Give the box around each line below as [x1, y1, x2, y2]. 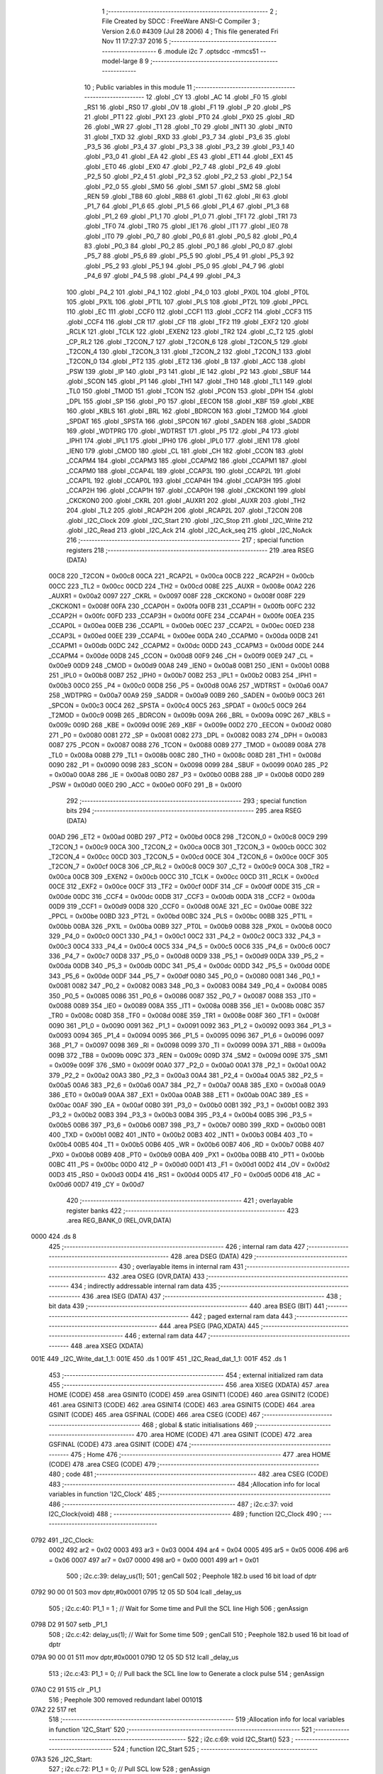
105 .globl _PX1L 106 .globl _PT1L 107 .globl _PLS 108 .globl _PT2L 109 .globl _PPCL [66, 297, 309, 306]
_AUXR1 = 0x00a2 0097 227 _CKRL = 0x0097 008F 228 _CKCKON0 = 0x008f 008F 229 [48, 592, 306, 600]
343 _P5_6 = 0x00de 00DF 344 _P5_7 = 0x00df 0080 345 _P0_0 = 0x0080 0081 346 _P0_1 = [48, 971, 321, 980]
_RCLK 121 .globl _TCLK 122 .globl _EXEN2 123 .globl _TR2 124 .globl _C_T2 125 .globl [66, 327, 313, 336]
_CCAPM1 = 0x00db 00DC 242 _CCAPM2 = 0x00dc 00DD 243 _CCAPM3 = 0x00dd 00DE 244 [48, 641, 325, 650]
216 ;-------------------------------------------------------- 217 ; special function [66, 536, 304, 544]
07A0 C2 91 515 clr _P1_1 [30, 1685, 101, 1694]
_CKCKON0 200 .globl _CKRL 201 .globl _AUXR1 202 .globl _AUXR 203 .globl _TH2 [66, 496, 306, 505]
